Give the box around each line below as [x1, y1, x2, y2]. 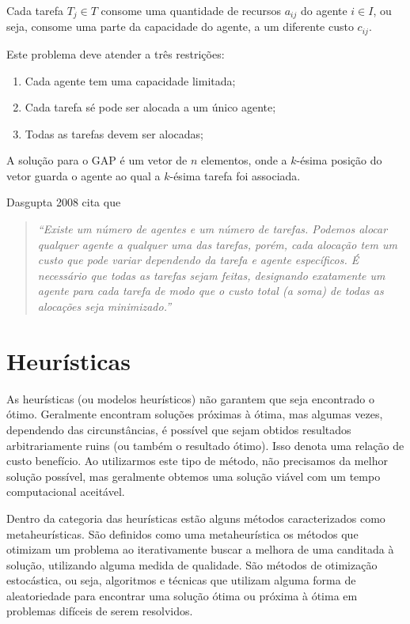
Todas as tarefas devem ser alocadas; [25, 125, 203, 142]
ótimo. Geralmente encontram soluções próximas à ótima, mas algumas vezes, [6, 406, 383, 422]
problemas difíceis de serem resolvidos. [6, 603, 193, 619]
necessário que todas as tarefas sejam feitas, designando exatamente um [37, 267, 385, 283]
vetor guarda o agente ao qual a [6, 167, 161, 183]
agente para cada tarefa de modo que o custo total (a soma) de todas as [37, 282, 384, 299]
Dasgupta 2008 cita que [6, 194, 121, 210]
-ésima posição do [296, 152, 382, 168]
